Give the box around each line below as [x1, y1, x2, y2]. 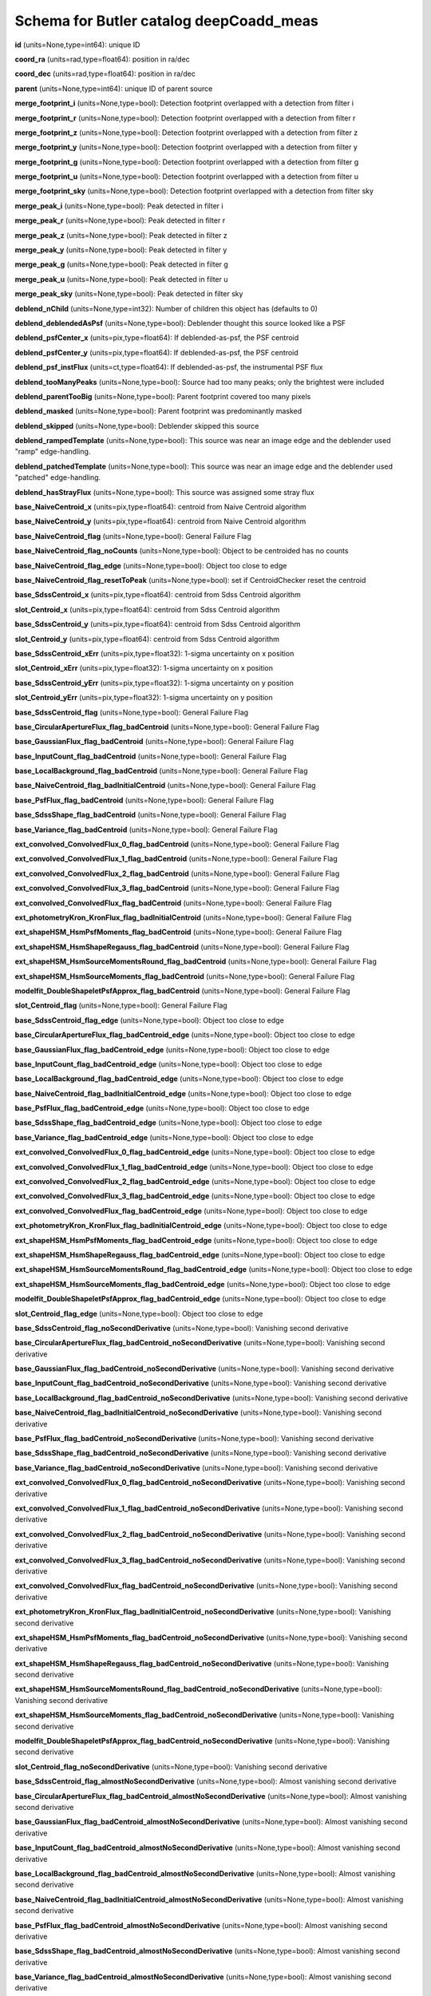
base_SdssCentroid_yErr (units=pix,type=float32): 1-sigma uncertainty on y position [14, 678, 295, 687]
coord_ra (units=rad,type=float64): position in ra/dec [14, 54, 191, 64]
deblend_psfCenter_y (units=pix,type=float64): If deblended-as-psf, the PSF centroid [14, 347, 299, 357]
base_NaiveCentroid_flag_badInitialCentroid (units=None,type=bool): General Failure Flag [14, 781, 316, 790]
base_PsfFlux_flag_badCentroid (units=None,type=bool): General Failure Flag [14, 795, 275, 805]
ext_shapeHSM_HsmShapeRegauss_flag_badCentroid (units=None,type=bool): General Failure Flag [14, 942, 350, 952]
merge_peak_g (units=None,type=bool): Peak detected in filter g [14, 259, 229, 269]
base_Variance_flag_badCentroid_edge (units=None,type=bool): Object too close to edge [14, 1132, 314, 1142]
